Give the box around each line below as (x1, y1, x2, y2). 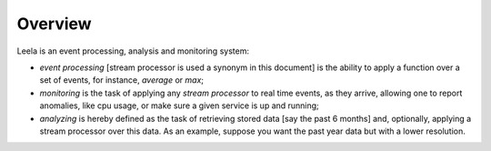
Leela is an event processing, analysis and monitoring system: (16, 45, 250, 56)
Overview (16, 14, 92, 34)
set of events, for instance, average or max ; (39, 75, 205, 86)
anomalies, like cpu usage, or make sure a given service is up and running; (39, 100, 320, 111)
